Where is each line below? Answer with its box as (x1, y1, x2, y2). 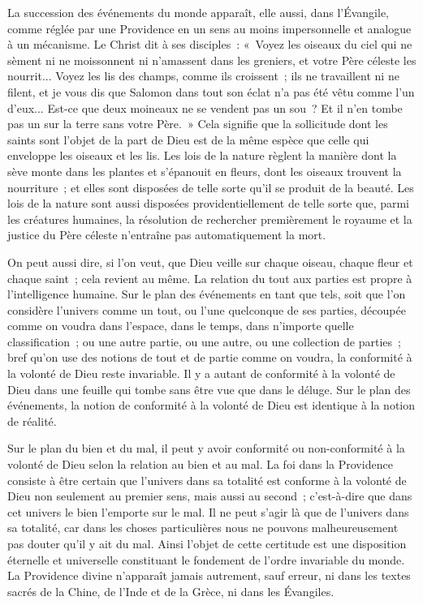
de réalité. (7, 412, 57, 429)
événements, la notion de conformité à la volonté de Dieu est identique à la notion (7, 397, 416, 414)
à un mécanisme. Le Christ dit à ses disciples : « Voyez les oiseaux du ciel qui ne (7, 36, 412, 53)
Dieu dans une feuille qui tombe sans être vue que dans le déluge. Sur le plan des (7, 380, 411, 397)
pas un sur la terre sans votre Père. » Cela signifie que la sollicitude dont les (7, 115, 388, 132)
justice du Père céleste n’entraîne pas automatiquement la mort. (7, 226, 326, 243)
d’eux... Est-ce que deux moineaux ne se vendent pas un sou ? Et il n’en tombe (7, 99, 403, 116)
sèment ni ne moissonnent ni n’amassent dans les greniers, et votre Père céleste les (7, 51, 417, 68)
